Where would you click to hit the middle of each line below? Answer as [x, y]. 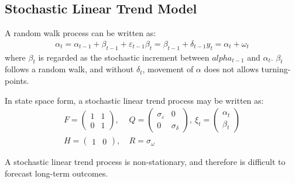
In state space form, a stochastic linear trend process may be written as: [134, 100]
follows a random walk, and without [69, 69]
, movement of [168, 69]
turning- [276, 69]
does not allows [231, 69]
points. [17, 81]
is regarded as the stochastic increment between [124, 57]
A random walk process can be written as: [80, 33]
